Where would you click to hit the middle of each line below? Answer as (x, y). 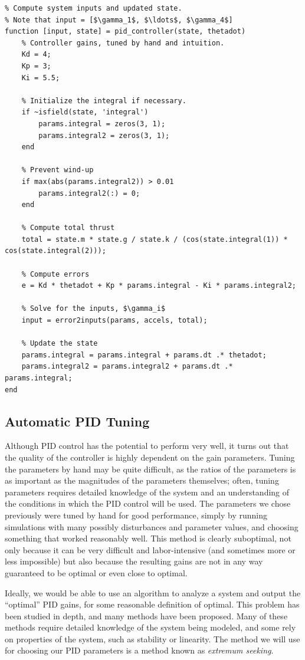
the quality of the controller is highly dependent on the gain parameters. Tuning (150, 457)
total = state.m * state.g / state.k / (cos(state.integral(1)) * (155, 239)
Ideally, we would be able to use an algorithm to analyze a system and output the (153, 592)
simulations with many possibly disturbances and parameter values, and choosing (152, 526)
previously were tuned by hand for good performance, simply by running (136, 515)
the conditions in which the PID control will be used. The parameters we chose (148, 503)
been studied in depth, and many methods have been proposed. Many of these (146, 615)
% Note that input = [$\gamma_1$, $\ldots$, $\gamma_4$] (119, 20)
